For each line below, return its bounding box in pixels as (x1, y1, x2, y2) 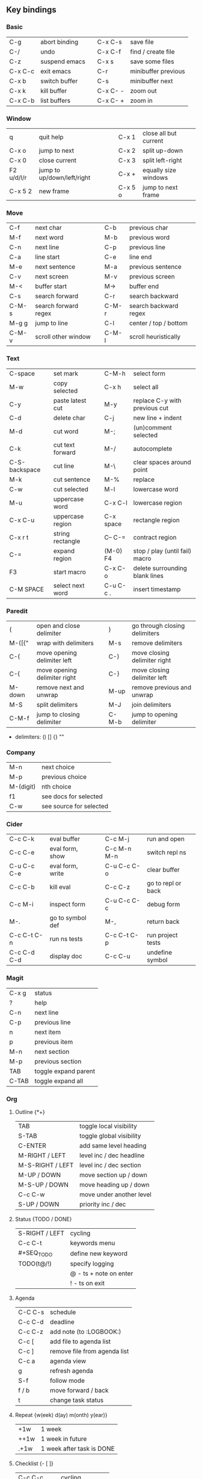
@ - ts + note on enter (70, 1269, 133, 1278)
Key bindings (6, 5, 57, 15)
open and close (36, 621, 81, 630)
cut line (53, 461, 75, 470)
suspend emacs (40, 57, 85, 66)
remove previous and (131, 683, 192, 691)
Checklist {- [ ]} (14, 1460, 54, 1467)
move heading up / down (79, 1181, 150, 1189)
